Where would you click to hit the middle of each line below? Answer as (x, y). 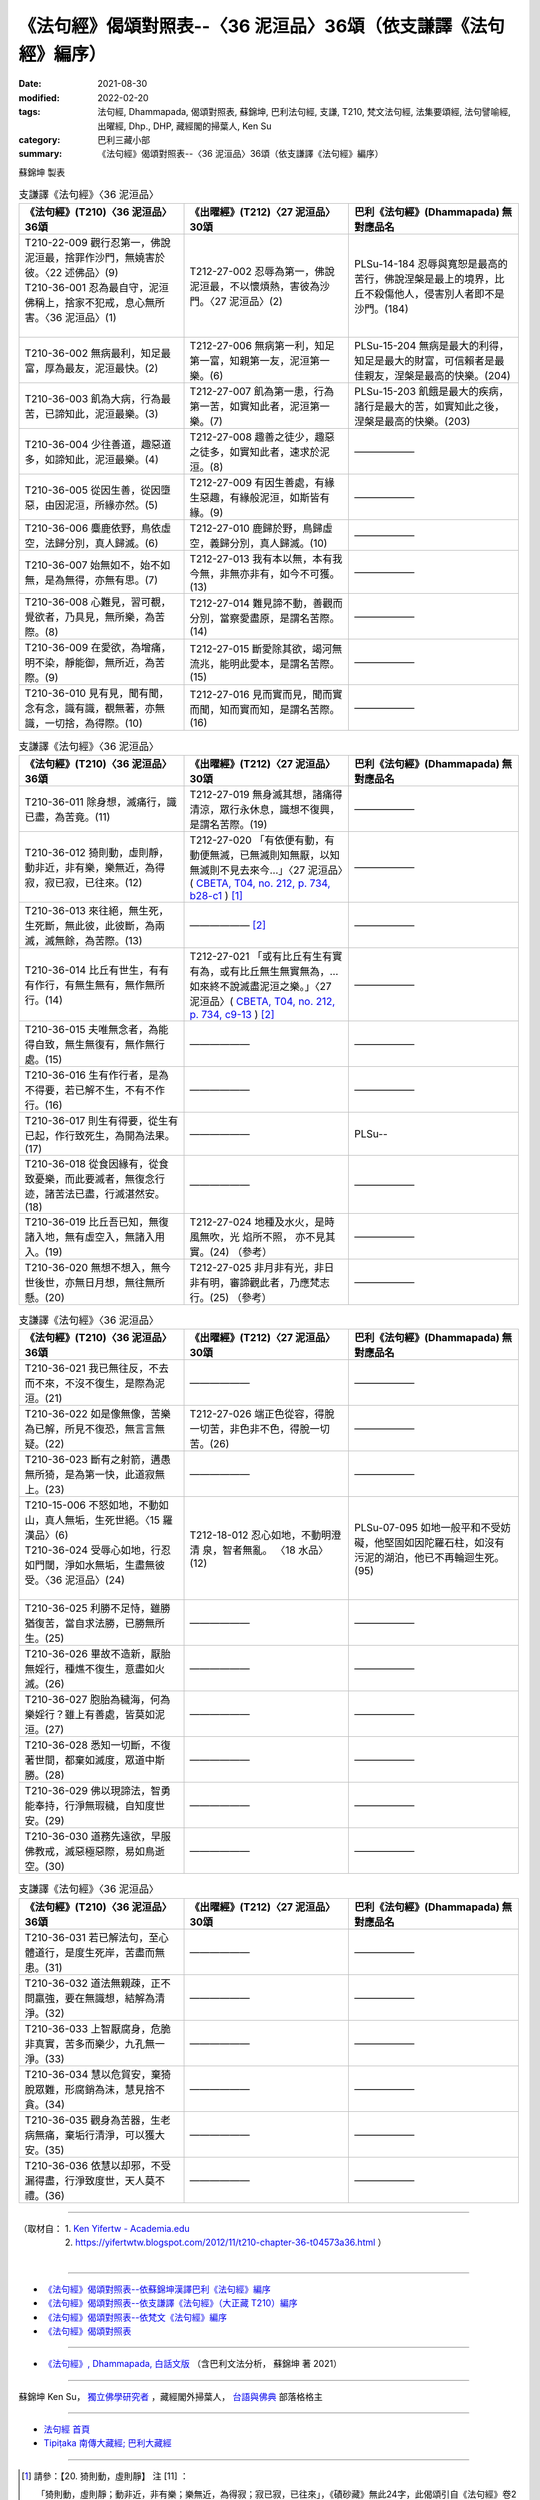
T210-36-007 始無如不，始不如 (97, 565)
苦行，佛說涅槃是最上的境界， (424, 279)
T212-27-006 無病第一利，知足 (262, 346)
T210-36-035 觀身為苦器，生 (92, 2120)
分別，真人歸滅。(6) (111, 543)
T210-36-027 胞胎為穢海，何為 (97, 1700)
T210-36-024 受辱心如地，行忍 (98, 1550)
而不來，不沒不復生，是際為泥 (94, 1383)
